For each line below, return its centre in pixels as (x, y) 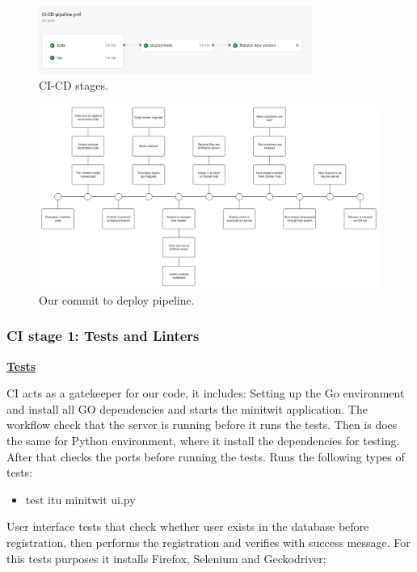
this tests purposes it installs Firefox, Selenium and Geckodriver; (166, 558)
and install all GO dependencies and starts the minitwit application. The (187, 408)
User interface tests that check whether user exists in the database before (188, 526)
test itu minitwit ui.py (80, 499)
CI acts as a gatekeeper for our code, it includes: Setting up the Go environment (206, 393)
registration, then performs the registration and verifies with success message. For (208, 543)
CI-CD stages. (74, 85)
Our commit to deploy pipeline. (117, 299)
